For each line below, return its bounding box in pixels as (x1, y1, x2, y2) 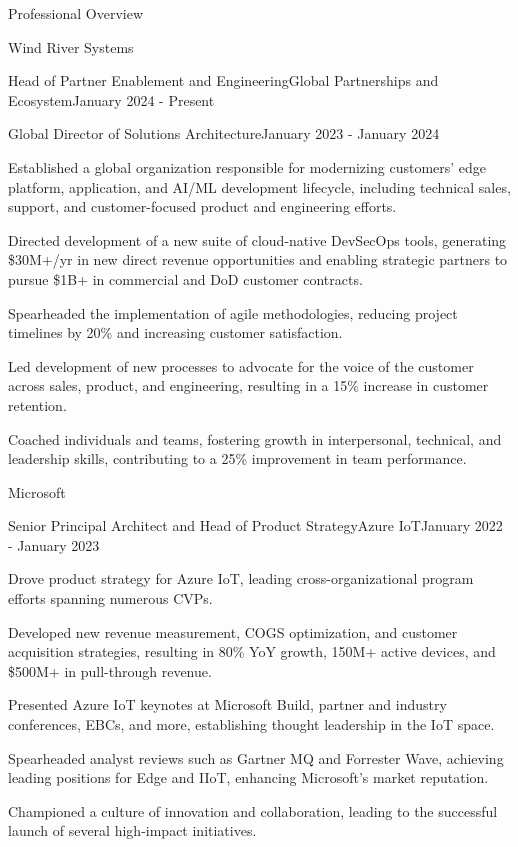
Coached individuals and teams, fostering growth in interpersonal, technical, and (8, 428, 502, 449)
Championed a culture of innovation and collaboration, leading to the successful (8, 800, 498, 821)
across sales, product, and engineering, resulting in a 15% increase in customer (8, 375, 489, 396)
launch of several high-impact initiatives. (8, 820, 257, 841)
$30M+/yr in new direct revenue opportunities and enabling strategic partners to (8, 249, 508, 270)
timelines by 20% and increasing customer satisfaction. (8, 322, 343, 343)
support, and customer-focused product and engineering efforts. (8, 196, 397, 217)
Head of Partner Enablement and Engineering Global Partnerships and (8, 70, 439, 91)
